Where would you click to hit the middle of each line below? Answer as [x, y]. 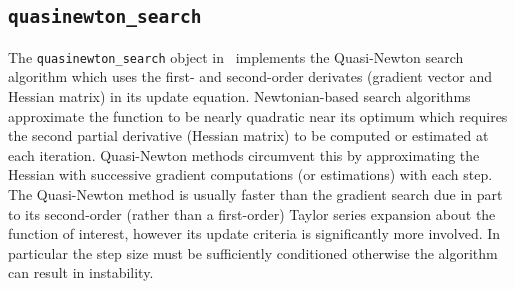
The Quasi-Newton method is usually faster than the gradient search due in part [255, 194]
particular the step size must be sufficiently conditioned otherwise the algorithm [253, 252]
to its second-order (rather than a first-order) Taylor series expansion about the [252, 213]
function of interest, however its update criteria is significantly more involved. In [254, 233]
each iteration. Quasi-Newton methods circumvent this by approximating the [244, 154]
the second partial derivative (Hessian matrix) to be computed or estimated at [248, 135]
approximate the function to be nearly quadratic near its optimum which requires [258, 115]
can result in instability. [81, 272]
